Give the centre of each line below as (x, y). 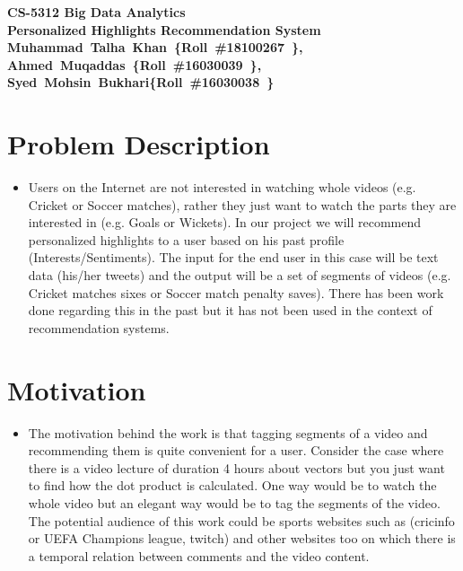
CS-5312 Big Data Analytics (96, 12)
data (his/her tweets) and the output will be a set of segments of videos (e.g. (240, 275)
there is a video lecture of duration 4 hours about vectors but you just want (236, 467)
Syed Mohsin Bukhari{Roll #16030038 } (141, 82)
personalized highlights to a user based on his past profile (186, 239)
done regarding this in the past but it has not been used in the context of (230, 310)
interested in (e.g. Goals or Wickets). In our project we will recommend (225, 222)
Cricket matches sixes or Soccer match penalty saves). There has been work (236, 292)
